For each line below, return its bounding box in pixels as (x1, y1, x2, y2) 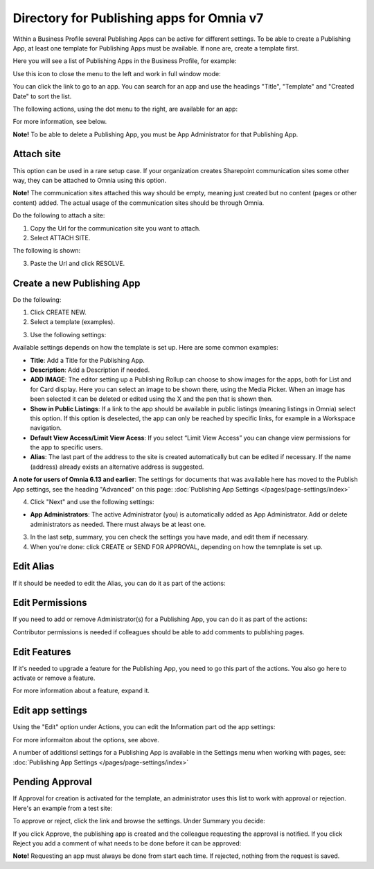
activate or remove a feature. (12, 674, 96, 682)
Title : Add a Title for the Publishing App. (30, 356, 145, 364)
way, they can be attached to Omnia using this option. (12, 176, 166, 184)
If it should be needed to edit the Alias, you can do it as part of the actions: (12, 579, 226, 587)
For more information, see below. (12, 118, 107, 126)
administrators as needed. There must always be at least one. (30, 520, 206, 528)
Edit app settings (12, 705, 88, 717)
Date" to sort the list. (12, 92, 72, 100)
